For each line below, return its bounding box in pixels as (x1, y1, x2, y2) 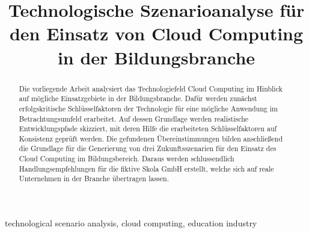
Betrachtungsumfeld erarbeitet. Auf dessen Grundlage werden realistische (19, 113, 249, 123)
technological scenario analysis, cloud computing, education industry (5, 217, 257, 229)
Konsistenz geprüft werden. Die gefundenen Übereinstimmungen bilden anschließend (19, 133, 283, 143)
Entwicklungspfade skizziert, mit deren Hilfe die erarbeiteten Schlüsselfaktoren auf (19, 123, 277, 134)
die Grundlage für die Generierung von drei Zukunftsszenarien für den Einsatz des (19, 143, 277, 154)
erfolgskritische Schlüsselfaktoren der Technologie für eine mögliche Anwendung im (19, 103, 278, 113)
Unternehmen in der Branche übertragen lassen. (19, 173, 169, 184)
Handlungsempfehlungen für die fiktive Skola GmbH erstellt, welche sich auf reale (19, 163, 274, 173)
